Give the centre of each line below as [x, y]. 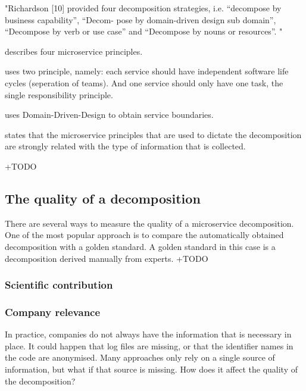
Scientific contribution [59, 285]
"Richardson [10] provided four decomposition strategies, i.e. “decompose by [143, 8]
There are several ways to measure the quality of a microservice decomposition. [149, 223]
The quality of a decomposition [103, 198]
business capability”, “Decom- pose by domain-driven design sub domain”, [140, 19]
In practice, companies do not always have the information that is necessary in [148, 334]
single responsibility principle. [59, 94]
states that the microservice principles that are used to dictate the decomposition [153, 134]
